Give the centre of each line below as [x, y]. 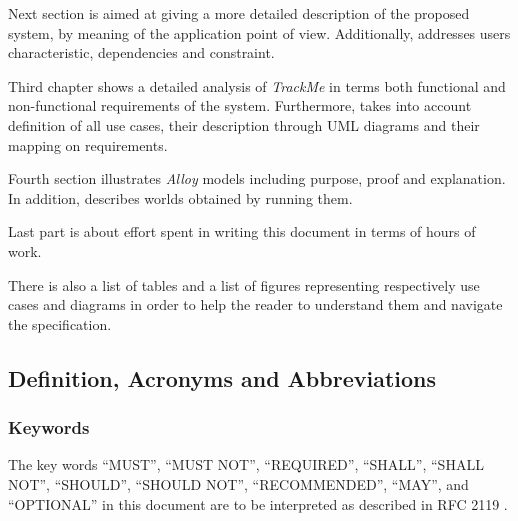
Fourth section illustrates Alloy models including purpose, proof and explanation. [257, 178]
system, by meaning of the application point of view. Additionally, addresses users [259, 32]
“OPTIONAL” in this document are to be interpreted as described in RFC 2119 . [258, 503]
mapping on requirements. [88, 144]
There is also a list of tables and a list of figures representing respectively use [244, 284]
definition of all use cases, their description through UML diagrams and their [244, 124]
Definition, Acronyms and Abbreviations [222, 377]
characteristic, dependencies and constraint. [141, 52]
